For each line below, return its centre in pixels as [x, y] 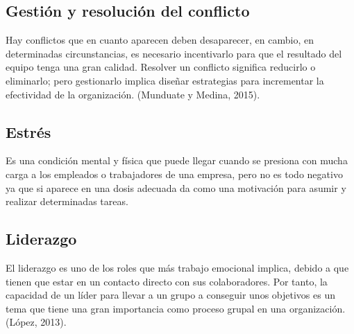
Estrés [28, 131]
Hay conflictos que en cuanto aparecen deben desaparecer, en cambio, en [160, 40]
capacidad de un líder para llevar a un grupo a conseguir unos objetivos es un [170, 295]
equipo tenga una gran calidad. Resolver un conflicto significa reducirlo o [161, 67]
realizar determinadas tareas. [67, 201]
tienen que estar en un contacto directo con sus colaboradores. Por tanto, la [167, 281]
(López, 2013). [36, 322]
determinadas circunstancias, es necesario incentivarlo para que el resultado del [174, 53]
